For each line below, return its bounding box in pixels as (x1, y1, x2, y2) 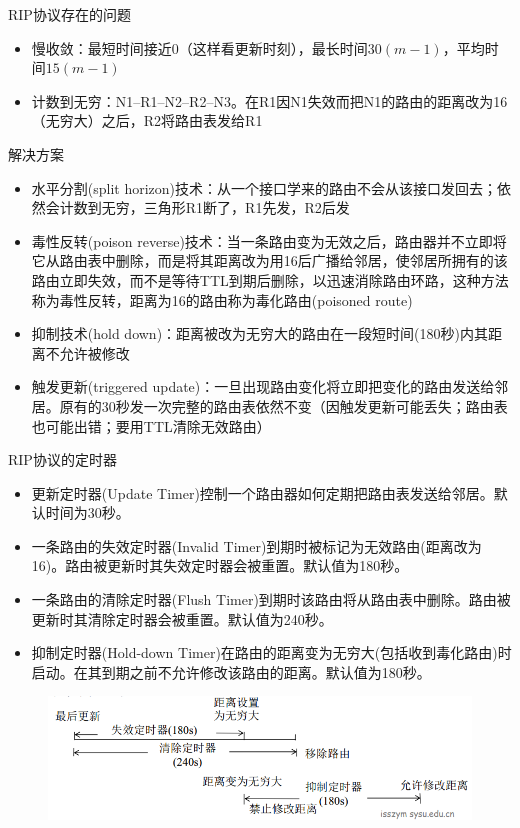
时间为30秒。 (45, 502, 130, 523)
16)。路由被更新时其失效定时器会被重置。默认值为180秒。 (31, 555, 409, 576)
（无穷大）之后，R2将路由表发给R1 (31, 110, 263, 131)
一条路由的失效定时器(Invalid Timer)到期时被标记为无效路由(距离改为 (31, 535, 482, 556)
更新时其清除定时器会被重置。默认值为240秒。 (31, 608, 333, 629)
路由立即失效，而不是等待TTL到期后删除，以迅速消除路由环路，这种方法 (31, 269, 509, 290)
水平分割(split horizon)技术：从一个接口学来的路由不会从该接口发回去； (31, 177, 498, 198)
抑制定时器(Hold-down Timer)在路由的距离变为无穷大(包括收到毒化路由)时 (31, 642, 512, 663)
